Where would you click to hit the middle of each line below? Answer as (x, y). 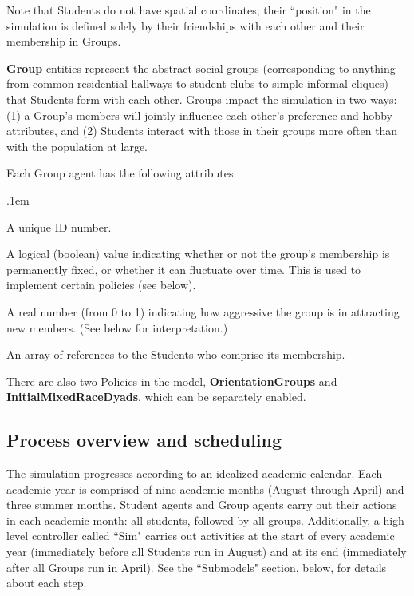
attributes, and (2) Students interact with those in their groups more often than (202, 131)
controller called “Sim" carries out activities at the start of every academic (213, 536)
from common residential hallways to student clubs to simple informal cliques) (197, 83)
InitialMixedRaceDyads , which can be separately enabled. (156, 397)
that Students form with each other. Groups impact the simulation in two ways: (202, 99)
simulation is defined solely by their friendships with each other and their (185, 25)
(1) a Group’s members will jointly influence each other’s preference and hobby (199, 115)
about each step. (47, 583)
